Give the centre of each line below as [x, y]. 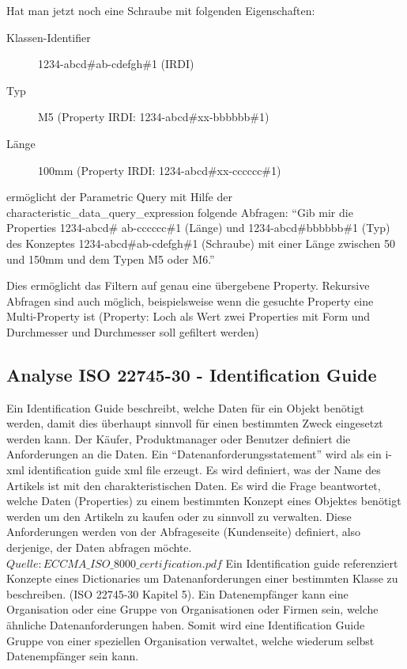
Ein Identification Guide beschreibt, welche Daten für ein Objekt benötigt [185, 407]
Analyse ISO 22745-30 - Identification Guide [192, 374]
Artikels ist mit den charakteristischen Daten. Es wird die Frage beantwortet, [194, 485]
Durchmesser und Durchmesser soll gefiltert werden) [133, 331]
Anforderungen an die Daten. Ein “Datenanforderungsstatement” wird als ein [194, 454]
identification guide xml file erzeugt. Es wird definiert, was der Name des [204, 470]
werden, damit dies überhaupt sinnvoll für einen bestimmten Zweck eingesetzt [195, 423]
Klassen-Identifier [49, 37]
